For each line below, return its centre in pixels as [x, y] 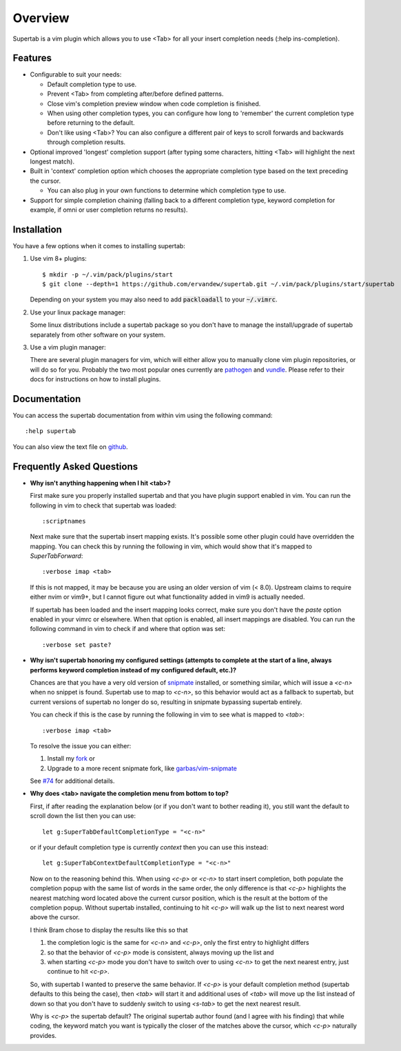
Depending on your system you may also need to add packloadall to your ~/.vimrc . [154, 299]
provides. [43, 1035]
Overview [41, 18]
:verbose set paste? [77, 644]
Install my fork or [71, 759]
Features [32, 58]
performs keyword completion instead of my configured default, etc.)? [133, 670]
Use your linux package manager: [78, 312]
